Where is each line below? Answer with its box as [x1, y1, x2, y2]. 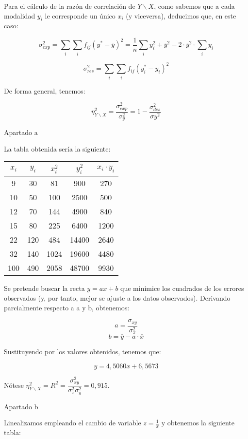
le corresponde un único [45, 10, 116, 20]
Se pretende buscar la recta [4, 283, 85, 293]
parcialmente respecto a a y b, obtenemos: [4, 302, 130, 312]
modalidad [4, 10, 35, 20]
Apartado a [4, 127, 38, 137]
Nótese [4, 380, 24, 390]
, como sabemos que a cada [154, 1, 235, 11]
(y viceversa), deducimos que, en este [126, 10, 236, 20]
